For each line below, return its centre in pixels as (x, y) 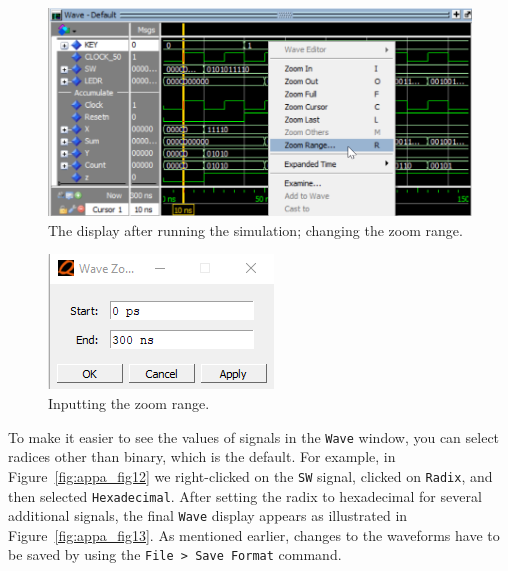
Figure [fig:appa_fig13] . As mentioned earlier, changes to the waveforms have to (254, 534)
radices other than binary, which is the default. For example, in (202, 456)
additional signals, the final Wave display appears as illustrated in (208, 515)
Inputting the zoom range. (129, 403)
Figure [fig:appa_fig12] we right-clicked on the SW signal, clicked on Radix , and (250, 475)
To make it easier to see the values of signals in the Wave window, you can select (254, 436)
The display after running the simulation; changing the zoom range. (255, 229)
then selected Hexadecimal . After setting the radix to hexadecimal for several (245, 495)
